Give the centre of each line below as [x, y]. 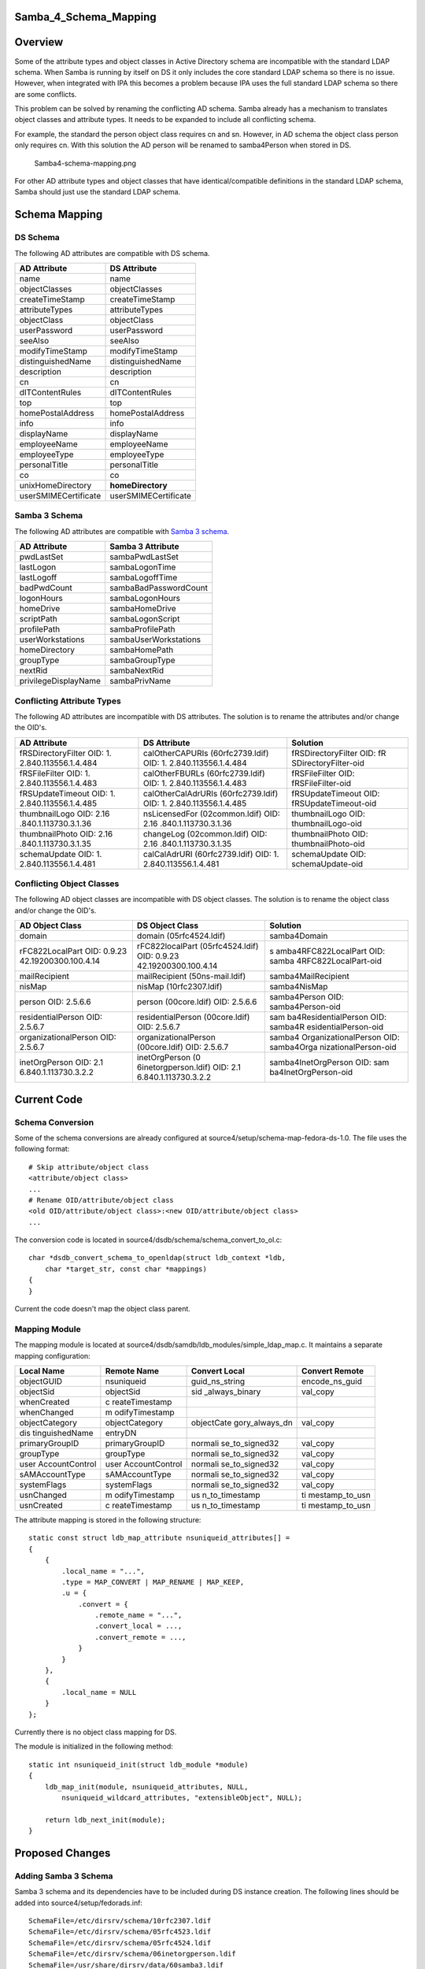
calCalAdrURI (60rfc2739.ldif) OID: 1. [211, 854]
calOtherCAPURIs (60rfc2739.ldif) [206, 753]
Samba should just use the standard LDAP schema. [98, 192]
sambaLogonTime [143, 567]
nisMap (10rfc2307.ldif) [179, 987]
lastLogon [38, 567]
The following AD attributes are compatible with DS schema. [112, 253]
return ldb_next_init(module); [105, 1820]
